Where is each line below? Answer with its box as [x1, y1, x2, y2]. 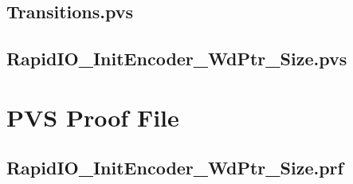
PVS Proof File [6, 100, 179, 133]
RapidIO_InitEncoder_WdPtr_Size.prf [6, 155, 343, 180]
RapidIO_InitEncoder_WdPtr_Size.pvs [6, 46, 347, 71]
